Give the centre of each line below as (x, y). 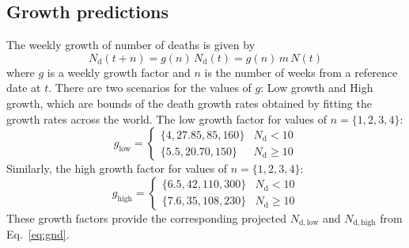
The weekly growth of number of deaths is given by (131, 45)
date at (24, 88)
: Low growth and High (317, 88)
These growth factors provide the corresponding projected (146, 217)
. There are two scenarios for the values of (150, 88)
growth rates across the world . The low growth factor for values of (167, 118)
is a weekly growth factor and (119, 72)
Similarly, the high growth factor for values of (117, 168)
